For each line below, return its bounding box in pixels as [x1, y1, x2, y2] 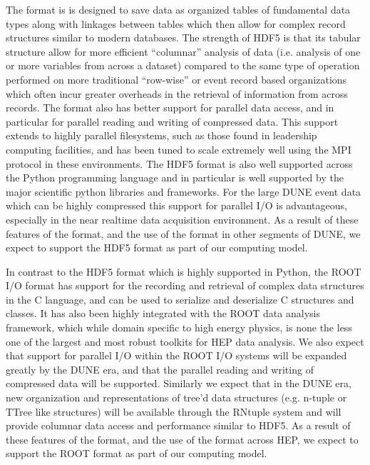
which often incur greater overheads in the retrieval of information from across [6, 86, 349, 101]
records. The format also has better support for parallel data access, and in [6, 100, 334, 115]
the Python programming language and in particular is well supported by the [6, 170, 344, 185]
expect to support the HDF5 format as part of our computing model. [6, 240, 308, 255]
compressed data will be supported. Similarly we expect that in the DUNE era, [6, 376, 351, 391]
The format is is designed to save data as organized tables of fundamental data [6, 2, 351, 16]
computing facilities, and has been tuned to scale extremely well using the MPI [6, 141, 351, 156]
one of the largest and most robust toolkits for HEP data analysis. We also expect [6, 334, 364, 349]
